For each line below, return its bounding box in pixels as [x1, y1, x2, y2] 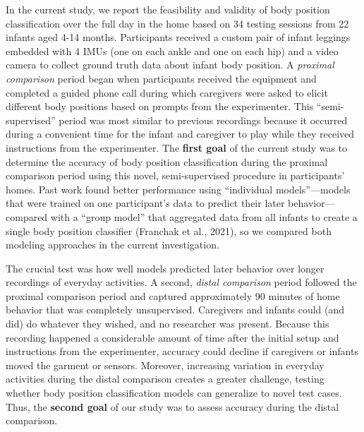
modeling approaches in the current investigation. [6, 237, 219, 252]
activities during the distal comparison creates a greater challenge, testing [6, 371, 324, 386]
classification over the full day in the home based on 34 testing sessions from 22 [6, 16, 349, 30]
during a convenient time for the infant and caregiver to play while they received [6, 126, 355, 141]
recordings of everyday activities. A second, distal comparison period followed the [6, 275, 357, 289]
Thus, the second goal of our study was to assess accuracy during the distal [6, 399, 339, 414]
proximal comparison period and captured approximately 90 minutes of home [6, 288, 340, 303]
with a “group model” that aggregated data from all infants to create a [50, 209, 358, 224]
